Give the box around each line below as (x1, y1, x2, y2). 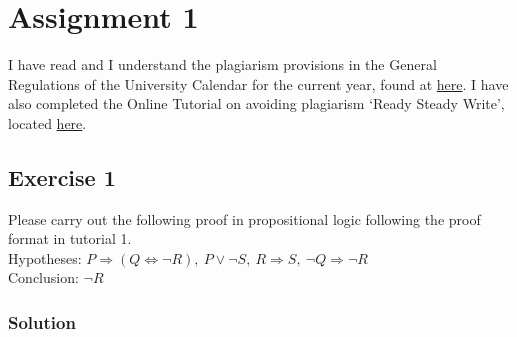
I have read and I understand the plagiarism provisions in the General (8, 54, 437, 75)
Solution (8, 310, 76, 334)
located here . (8, 112, 87, 133)
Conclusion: (8, 267, 79, 288)
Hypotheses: (8, 247, 82, 268)
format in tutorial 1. (8, 228, 132, 249)
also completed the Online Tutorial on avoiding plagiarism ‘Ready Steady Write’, (8, 93, 505, 114)
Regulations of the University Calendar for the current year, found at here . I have (8, 73, 509, 94)
